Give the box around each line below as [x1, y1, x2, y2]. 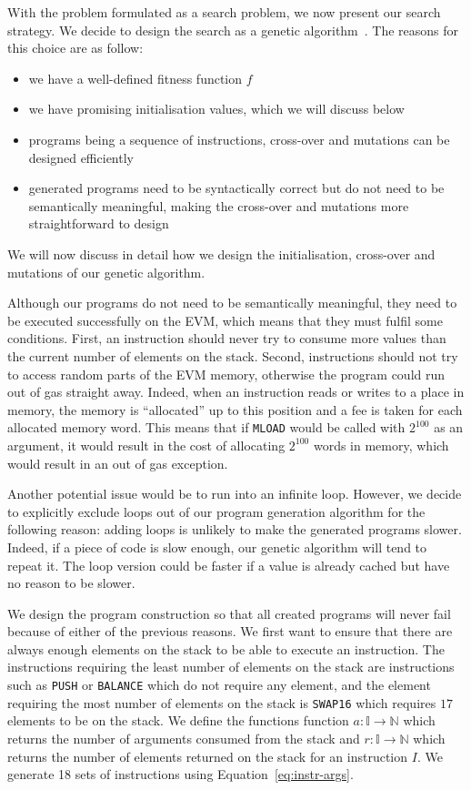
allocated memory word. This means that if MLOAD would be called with [7, 418, 406, 437]
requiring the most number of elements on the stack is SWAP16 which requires [7, 693, 436, 712]
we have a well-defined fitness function [28, 68, 243, 87]
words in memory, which [313, 435, 449, 454]
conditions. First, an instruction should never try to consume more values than [7, 329, 446, 348]
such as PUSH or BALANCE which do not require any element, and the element [7, 675, 431, 694]
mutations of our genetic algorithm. [7, 262, 205, 281]
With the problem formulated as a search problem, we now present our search [7, 3, 441, 21]
